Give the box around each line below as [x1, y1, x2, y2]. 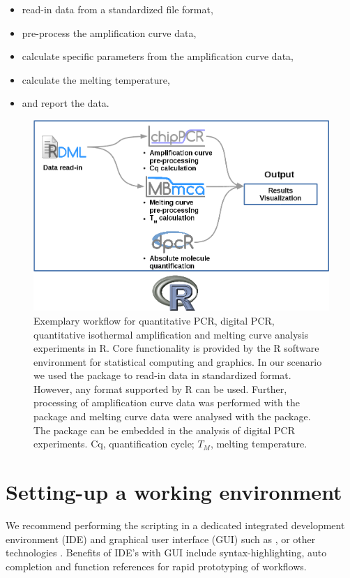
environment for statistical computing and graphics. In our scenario [33, 354, 322, 369]
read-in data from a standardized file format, [22, 2, 213, 16]
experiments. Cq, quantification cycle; [33, 436, 195, 451]
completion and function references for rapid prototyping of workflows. [6, 558, 307, 573]
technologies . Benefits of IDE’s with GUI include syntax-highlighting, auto [6, 545, 327, 560]
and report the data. [22, 96, 109, 110]
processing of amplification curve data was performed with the [33, 395, 300, 410]
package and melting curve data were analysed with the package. [33, 409, 311, 424]
